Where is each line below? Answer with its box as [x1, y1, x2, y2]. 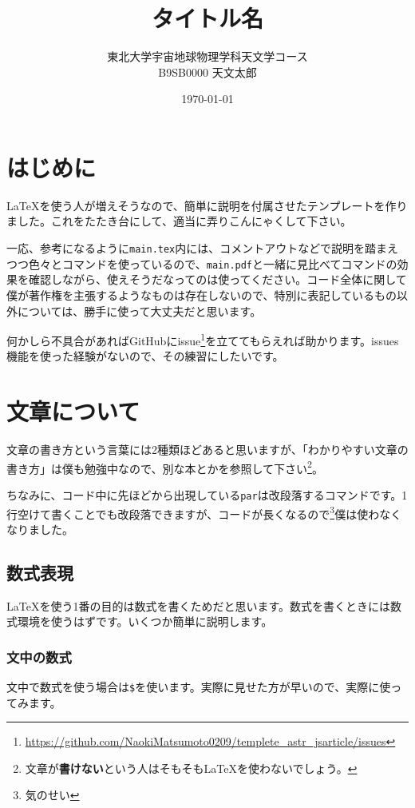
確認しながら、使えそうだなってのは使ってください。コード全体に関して [28, 271, 407, 288]
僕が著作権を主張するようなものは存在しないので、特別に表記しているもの [6, 286, 397, 303]
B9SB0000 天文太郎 [158, 63, 257, 80]
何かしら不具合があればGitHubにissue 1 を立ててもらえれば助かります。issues [6, 330, 399, 348]
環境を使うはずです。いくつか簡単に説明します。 [17, 613, 273, 630]
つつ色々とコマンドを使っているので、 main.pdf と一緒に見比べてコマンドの [6, 255, 397, 272]
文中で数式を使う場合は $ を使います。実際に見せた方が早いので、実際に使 [6, 679, 391, 695]
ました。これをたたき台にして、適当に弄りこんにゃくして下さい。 [6, 213, 352, 229]
